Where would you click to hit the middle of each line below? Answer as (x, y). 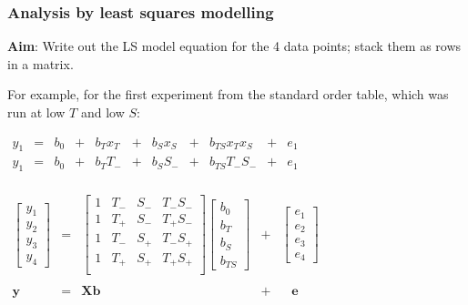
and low (102, 112)
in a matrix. (41, 63)
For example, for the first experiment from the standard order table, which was (228, 94)
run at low (36, 112)
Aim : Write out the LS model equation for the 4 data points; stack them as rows (234, 46)
